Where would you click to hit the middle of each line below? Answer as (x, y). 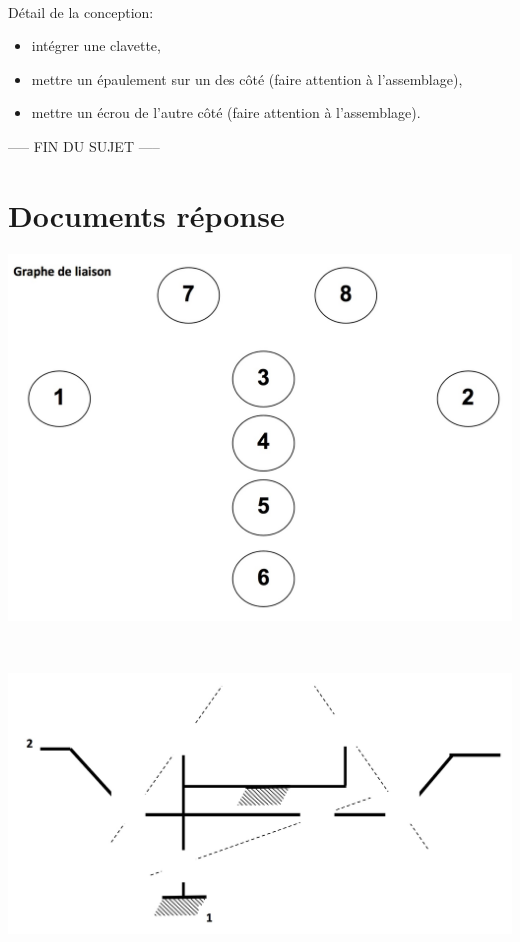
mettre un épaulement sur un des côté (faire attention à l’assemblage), (247, 78)
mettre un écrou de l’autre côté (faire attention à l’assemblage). (226, 112)
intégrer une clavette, (96, 45)
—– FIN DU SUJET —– (84, 145)
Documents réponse (146, 214)
